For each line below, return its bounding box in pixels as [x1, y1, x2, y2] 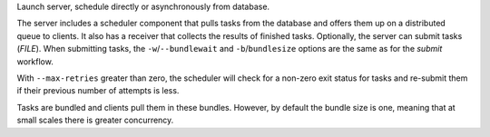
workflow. [16, 55, 54, 67]
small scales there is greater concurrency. [16, 114, 174, 126]
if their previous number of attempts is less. [16, 85, 180, 96]
